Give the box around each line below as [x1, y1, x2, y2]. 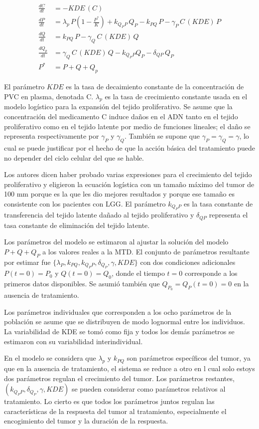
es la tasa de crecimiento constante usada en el [105, 91, 248, 101]
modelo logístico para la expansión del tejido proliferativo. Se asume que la [4, 101, 233, 112]
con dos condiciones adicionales [140, 256, 236, 267]
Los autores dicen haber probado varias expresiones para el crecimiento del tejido [4, 169, 252, 180]
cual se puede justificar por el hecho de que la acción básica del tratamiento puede [4, 142, 255, 153]
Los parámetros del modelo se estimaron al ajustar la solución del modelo [4, 236, 229, 247]
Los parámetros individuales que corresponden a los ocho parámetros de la [4, 306, 232, 317]
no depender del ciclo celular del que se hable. [4, 152, 144, 163]
